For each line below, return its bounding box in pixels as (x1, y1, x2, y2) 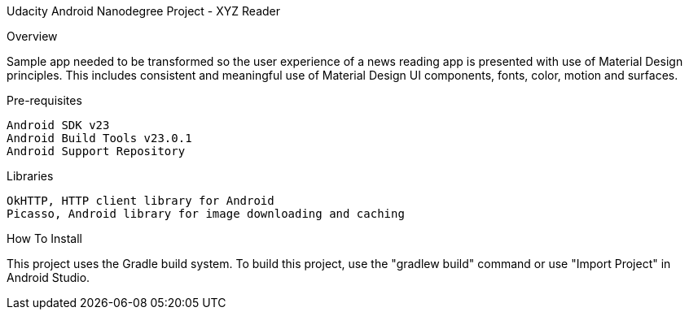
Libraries (7, 169, 54, 183)
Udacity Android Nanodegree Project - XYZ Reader (7, 4, 281, 18)
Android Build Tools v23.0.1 (7, 132, 192, 145)
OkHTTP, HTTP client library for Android (7, 194, 274, 207)
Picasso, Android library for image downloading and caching (7, 207, 405, 220)
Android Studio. (7, 271, 90, 284)
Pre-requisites (7, 93, 82, 107)
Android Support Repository (7, 145, 186, 158)
